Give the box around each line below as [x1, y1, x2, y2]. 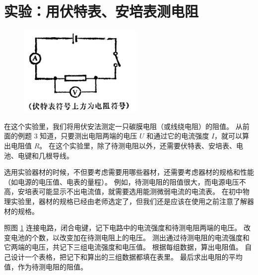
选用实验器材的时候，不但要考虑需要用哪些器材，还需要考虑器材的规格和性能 [4, 167, 254, 177]
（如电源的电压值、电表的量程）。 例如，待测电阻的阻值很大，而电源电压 [4, 176, 239, 187]
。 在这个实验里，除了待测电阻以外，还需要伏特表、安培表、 [39, 140, 236, 151]
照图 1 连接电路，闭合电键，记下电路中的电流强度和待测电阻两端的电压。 [4, 222, 242, 233]
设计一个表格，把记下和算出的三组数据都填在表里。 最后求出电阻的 [10, 251, 229, 262]
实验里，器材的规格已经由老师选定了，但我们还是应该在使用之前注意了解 [10, 196, 247, 206]
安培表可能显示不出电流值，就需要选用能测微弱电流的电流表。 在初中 [17, 186, 243, 197]
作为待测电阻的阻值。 [17, 261, 87, 272]
